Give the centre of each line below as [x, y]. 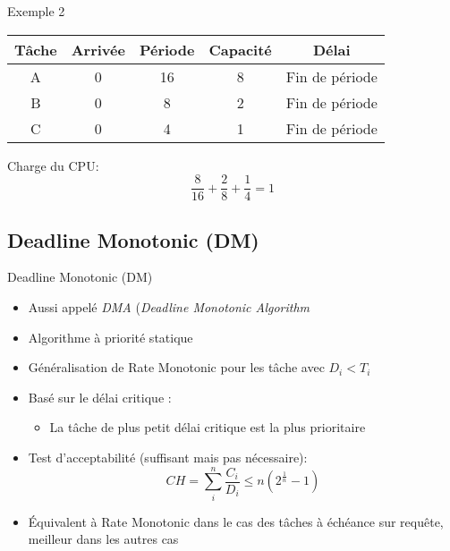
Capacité [240, 49]
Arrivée [98, 49]
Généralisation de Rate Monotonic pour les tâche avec [176, 367]
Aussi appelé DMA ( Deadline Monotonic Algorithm [169, 307]
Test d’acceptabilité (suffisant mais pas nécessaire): [168, 458]
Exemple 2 [36, 11]
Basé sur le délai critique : [100, 397]
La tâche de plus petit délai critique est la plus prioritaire [208, 427]
